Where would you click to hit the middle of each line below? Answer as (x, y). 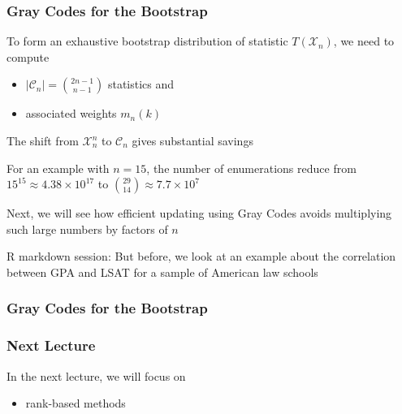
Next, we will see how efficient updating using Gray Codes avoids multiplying (199, 213)
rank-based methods (76, 403)
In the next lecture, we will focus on (96, 375)
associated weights (71, 113)
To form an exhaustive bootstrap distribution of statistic (147, 41)
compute (28, 56)
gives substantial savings (192, 140)
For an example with (58, 168)
